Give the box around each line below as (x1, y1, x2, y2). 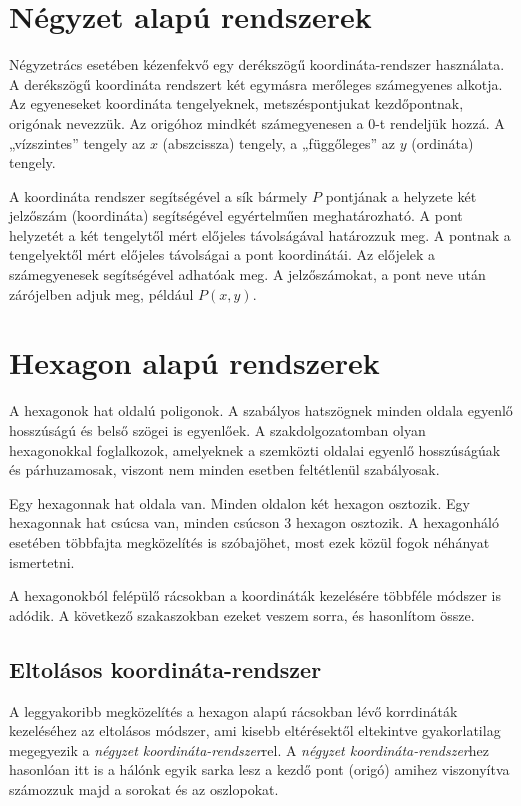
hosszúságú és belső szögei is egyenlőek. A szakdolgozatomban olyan (9, 419, 426, 440)
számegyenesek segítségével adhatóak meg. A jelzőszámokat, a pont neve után (9, 264, 486, 285)
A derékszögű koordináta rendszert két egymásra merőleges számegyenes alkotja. (9, 73, 503, 94)
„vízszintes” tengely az (9, 132, 146, 153)
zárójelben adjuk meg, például (9, 283, 194, 304)
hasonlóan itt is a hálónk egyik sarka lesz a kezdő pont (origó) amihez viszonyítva (9, 759, 510, 780)
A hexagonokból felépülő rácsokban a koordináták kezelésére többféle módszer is (9, 585, 502, 606)
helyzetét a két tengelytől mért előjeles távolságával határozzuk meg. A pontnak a (9, 224, 511, 245)
